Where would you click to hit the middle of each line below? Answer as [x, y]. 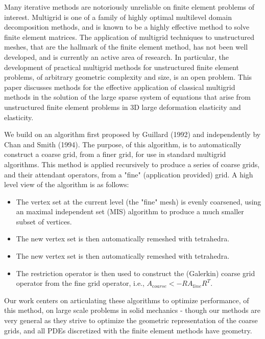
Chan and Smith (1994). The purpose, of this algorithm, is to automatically [123, 144]
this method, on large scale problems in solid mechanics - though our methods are [132, 310]
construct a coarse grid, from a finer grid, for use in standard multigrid [115, 154]
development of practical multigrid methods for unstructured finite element [122, 67]
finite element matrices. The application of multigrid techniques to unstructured [129, 37]
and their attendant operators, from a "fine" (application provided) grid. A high [129, 174]
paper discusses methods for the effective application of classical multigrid [120, 87]
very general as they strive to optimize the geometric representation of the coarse [131, 320]
